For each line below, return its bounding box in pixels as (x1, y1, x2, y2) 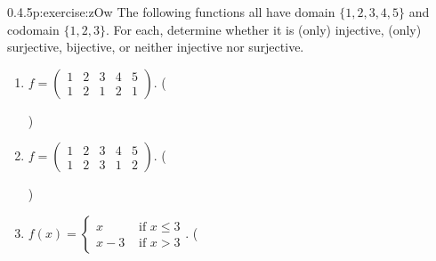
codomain (7, 20, 60, 38)
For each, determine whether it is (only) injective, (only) (113, 20, 422, 38)
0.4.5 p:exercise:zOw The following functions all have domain (7, 3, 335, 20)
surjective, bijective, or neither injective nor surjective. (7, 37, 304, 56)
